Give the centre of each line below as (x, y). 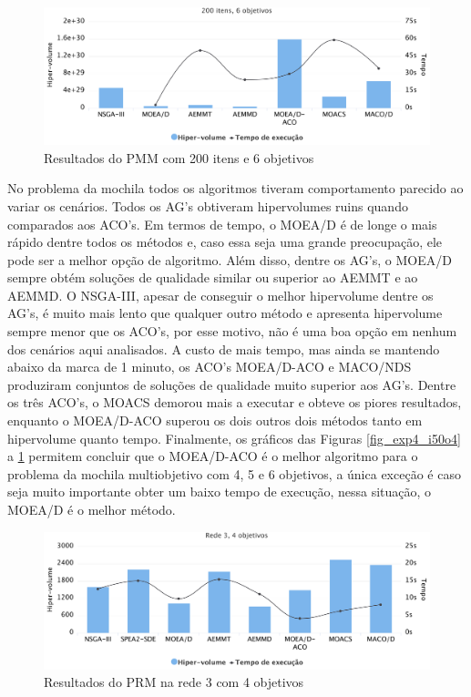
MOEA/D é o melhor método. (92, 509)
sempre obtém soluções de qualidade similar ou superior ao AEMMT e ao (213, 277)
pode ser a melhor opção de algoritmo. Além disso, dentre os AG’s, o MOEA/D (230, 259)
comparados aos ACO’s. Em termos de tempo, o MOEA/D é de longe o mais (222, 224)
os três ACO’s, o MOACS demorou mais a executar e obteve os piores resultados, (235, 402)
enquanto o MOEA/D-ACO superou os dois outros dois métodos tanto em (215, 420)
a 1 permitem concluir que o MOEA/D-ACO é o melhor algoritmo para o (213, 456)
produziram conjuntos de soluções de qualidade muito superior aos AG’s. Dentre (232, 384)
